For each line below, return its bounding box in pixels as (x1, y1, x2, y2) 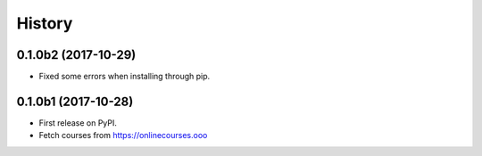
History (16, 13, 73, 33)
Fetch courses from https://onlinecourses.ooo (38, 130, 208, 141)
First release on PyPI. (38, 117, 118, 128)
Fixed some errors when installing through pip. (38, 71, 211, 82)
